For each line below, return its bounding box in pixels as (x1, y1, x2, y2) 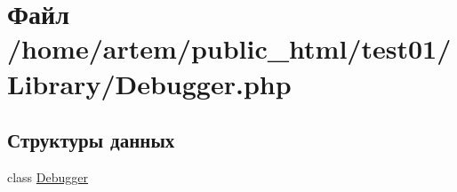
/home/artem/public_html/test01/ (7, 30, 452, 67)
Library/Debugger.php (7, 65, 292, 101)
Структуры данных (7, 126, 175, 154)
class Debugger (7, 167, 88, 186)
